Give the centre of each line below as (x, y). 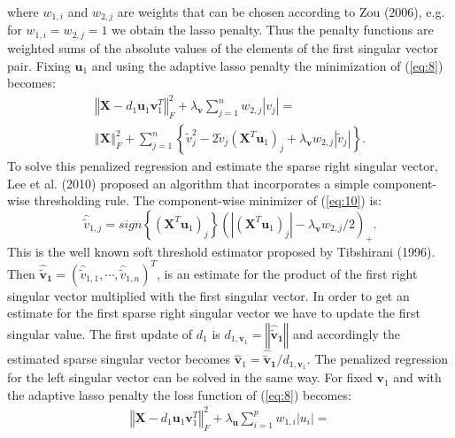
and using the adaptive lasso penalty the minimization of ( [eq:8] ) (267, 65)
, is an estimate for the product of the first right (287, 273)
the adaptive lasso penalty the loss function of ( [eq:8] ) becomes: (179, 394)
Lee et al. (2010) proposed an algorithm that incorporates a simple (188, 183)
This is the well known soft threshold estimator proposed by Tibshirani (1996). (221, 251)
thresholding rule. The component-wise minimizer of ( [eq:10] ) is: (208, 200)
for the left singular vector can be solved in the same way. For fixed (190, 377)
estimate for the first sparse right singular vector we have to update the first (214, 313)
